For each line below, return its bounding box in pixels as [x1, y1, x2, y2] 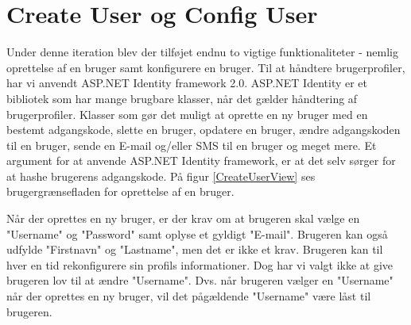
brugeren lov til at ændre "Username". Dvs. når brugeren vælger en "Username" [6, 272, 394, 289]
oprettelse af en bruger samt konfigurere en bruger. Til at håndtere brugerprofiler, [6, 59, 405, 75]
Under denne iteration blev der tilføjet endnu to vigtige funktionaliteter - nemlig [6, 44, 398, 60]
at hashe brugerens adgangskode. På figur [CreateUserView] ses [6, 167, 316, 184]
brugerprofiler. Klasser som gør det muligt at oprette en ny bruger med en [6, 105, 368, 122]
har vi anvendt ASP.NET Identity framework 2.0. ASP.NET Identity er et [6, 75, 368, 91]
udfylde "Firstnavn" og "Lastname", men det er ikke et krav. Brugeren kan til [6, 241, 383, 258]
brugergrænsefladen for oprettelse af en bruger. [6, 183, 235, 200]
